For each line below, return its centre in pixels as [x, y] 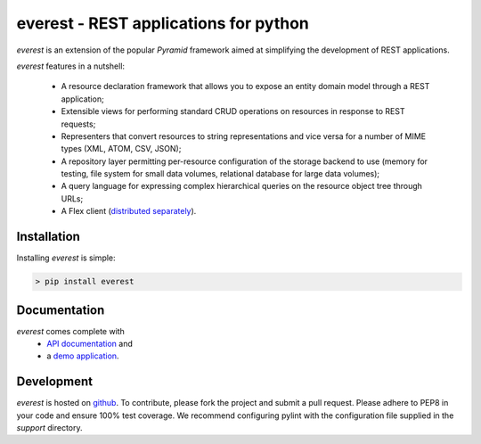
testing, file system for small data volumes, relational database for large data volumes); [220, 174]
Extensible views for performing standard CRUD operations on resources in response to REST [233, 111]
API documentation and [90, 344]
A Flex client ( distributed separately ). [129, 211]
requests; [78, 124]
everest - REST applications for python [163, 23]
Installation [48, 237]
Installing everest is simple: [66, 258]
